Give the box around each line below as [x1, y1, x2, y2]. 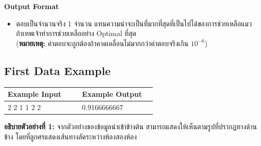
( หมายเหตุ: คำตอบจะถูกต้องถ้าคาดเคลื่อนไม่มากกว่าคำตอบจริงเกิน [16, 38, 188, 48]
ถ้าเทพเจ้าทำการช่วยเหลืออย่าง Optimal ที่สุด [16, 28, 137, 39]
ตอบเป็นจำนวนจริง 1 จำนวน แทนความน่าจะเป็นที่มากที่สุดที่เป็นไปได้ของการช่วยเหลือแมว [16, 18, 252, 28]
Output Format [4, 1, 59, 11]
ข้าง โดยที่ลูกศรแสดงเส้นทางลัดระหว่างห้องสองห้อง [4, 131, 137, 141]
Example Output [82, 89, 142, 99]
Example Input [8, 89, 61, 99]
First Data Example [4, 62, 111, 78]
